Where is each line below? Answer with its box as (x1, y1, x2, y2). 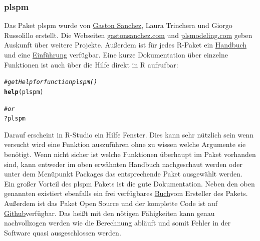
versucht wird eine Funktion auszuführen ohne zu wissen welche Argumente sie (4, 139, 246, 149)
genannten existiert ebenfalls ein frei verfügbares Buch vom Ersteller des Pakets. (4, 188, 248, 198)
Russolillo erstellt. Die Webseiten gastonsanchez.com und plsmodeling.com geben (4, 29, 252, 40)
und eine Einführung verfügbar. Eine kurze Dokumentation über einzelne (4, 49, 228, 59)
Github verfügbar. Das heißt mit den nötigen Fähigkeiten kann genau (4, 207, 215, 218)
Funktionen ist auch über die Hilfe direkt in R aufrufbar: (4, 59, 178, 69)
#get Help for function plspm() (4, 78, 98, 86)
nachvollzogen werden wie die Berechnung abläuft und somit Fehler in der (4, 217, 231, 228)
